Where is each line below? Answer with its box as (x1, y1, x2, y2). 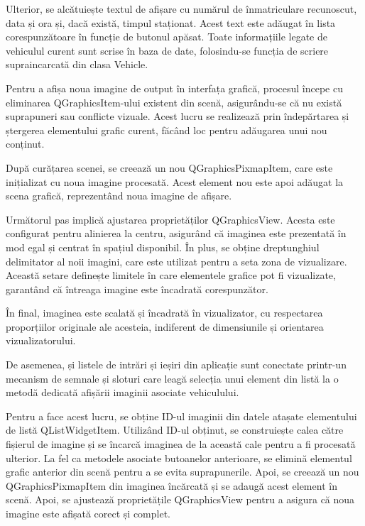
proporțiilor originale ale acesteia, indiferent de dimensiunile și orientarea (6, 319, 324, 334)
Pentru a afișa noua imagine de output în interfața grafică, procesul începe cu (6, 80, 343, 95)
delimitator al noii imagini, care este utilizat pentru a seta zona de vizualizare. (6, 253, 347, 268)
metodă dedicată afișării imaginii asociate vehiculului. (6, 385, 239, 400)
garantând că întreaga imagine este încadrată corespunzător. (6, 281, 268, 296)
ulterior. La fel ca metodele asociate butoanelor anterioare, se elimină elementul (6, 450, 352, 465)
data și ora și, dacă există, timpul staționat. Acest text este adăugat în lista (6, 15, 336, 30)
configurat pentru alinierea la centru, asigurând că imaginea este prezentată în (6, 226, 347, 241)
